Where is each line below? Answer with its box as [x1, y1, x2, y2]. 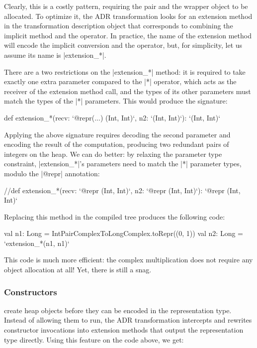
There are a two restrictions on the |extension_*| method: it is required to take [4, 66, 246, 77]
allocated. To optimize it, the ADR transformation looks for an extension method [4, 10, 253, 21]
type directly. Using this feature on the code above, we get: [4, 334, 184, 345]
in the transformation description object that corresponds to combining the [4, 20, 233, 31]
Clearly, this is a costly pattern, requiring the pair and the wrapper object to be [4, 1, 248, 11]
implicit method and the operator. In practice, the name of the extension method [4, 30, 252, 40]
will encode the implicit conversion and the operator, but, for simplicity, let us [4, 40, 243, 50]
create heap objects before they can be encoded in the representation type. [4, 305, 232, 315]
